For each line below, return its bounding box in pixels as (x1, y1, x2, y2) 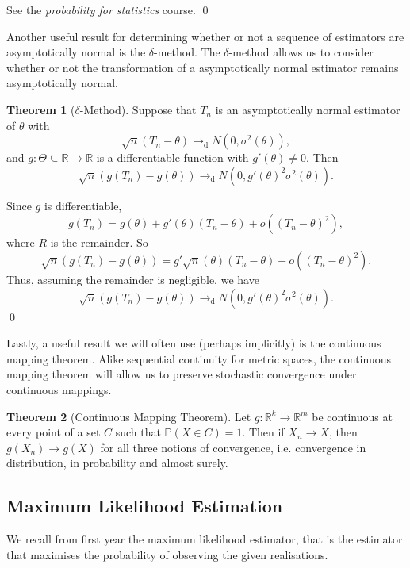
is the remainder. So (50, 234, 148, 251)
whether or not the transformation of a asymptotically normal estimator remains (6, 59, 399, 75)
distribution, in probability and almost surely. (6, 455, 228, 471)
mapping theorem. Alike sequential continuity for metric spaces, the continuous (6, 350, 391, 367)
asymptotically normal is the (6, 44, 146, 60)
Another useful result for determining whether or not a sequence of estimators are (6, 28, 404, 44)
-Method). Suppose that (79, 101, 197, 117)
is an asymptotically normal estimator (215, 101, 400, 117)
